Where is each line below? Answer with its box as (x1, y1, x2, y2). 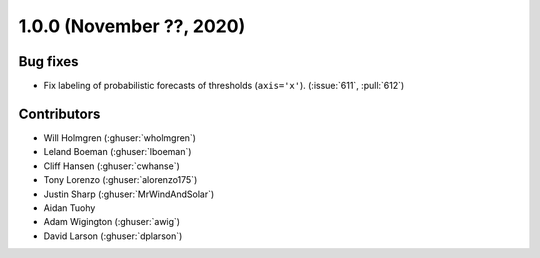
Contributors (18, 105, 101, 122)
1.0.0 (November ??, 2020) (18, 15, 246, 37)
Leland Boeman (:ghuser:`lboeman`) (43, 146, 192, 158)
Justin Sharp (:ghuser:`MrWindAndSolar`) (43, 188, 215, 200)
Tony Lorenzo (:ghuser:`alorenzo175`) (43, 174, 198, 186)
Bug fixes (18, 53, 79, 70)
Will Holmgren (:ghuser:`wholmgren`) (43, 131, 197, 144)
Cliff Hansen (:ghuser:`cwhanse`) (43, 160, 180, 172)
